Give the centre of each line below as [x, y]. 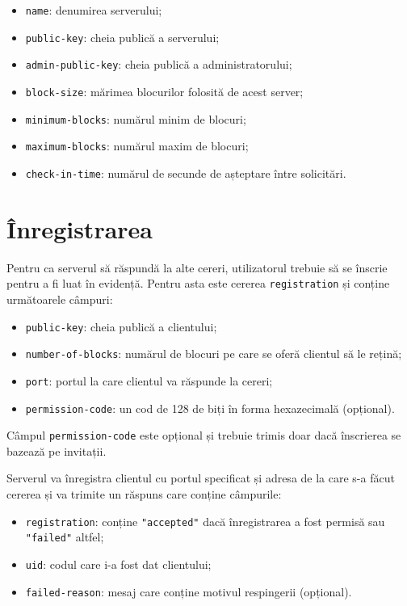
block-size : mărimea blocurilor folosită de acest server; [164, 91]
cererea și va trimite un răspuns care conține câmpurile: [144, 494]
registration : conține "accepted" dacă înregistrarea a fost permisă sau [205, 521]
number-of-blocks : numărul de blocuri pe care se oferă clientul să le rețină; [214, 353]
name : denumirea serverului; [94, 10]
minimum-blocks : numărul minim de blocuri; [136, 118]
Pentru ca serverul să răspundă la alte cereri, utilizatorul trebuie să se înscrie [197, 267]
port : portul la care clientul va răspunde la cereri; [149, 380]
